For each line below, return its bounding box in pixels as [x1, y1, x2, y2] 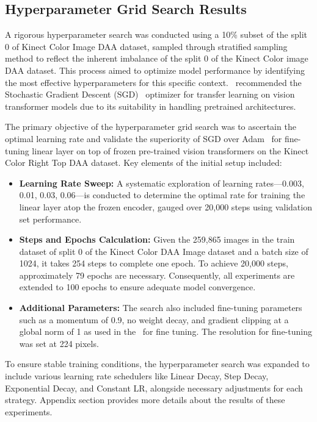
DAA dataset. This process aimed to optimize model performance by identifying [5, 63, 305, 76]
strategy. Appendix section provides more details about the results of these [5, 393, 285, 406]
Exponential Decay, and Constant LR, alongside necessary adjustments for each [5, 381, 303, 394]
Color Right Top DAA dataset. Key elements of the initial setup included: [5, 156, 282, 169]
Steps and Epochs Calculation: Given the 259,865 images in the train [19, 233, 295, 246]
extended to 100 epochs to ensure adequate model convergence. [19, 281, 256, 293]
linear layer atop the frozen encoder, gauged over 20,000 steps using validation [19, 200, 312, 213]
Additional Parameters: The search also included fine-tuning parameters [19, 301, 302, 314]
